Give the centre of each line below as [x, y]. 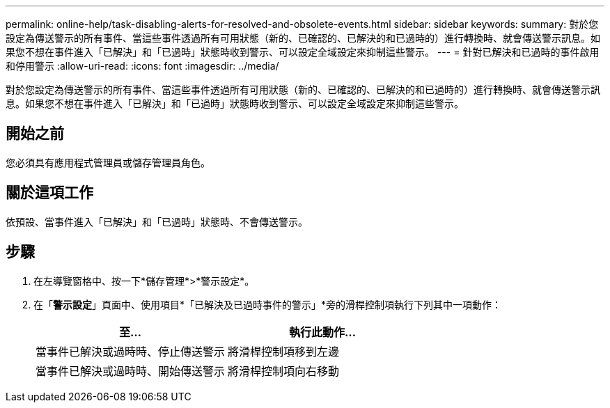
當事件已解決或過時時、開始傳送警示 [131, 371]
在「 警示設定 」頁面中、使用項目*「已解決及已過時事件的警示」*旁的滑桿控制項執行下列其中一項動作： [268, 304]
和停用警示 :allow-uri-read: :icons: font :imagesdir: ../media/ [142, 66]
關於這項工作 [49, 193]
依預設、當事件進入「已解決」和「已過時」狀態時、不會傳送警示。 [157, 221]
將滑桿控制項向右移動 [284, 371]
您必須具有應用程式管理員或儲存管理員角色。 [108, 162]
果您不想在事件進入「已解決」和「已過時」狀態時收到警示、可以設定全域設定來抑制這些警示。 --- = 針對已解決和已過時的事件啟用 [303, 52]
